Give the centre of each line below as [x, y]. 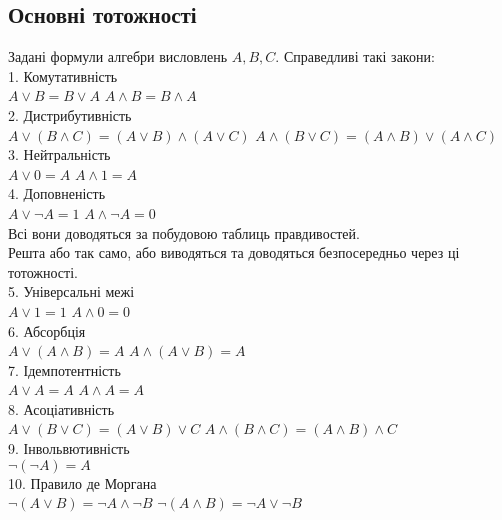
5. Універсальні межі [71, 291]
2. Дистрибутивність [70, 114]
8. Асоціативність [61, 408]
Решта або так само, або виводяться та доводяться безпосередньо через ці [234, 252]
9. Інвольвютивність [69, 448]
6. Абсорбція [47, 330]
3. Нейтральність [59, 154]
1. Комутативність [63, 75]
